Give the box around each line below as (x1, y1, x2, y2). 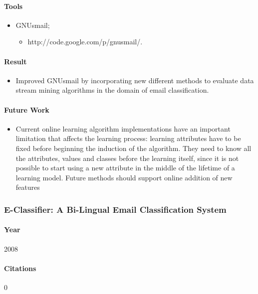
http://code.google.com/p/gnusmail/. (27, 36, 143, 47)
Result (4, 56, 27, 66)
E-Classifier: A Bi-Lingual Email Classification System (4, 203, 227, 215)
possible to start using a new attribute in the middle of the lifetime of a (15, 162, 235, 173)
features (15, 182, 40, 192)
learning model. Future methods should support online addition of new (15, 172, 233, 182)
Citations (4, 263, 36, 273)
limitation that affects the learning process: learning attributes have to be (15, 133, 241, 144)
